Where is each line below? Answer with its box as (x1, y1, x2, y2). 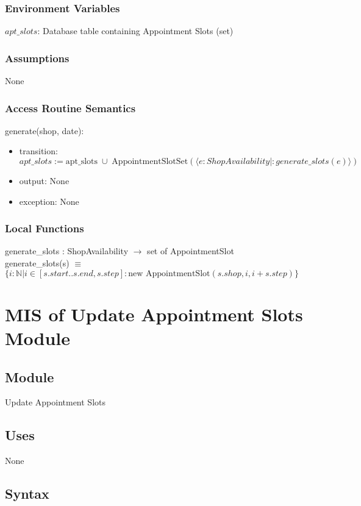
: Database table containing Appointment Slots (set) (37, 24, 234, 37)
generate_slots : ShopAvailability (5, 244, 129, 257)
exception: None (19, 194, 79, 207)
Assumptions (5, 50, 70, 65)
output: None (19, 174, 70, 187)
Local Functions (5, 221, 84, 236)
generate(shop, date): (5, 124, 84, 137)
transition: (19, 144, 58, 157)
